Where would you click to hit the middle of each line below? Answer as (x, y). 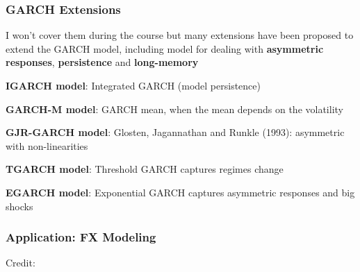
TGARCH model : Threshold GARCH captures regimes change (145, 169)
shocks (19, 206)
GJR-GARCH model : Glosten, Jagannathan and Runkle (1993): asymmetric (175, 132)
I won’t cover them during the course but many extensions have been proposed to (180, 35)
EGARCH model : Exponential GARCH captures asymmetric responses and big (180, 192)
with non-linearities (47, 145)
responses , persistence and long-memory (102, 62)
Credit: (21, 263)
